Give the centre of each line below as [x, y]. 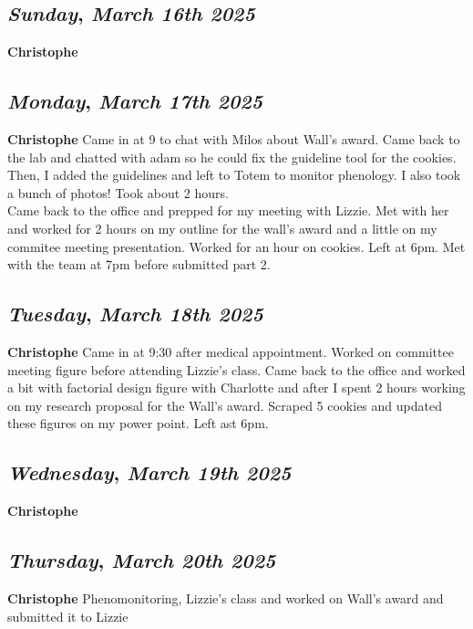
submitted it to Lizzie [68, 616]
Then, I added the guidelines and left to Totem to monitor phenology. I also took [234, 175]
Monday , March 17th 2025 [135, 101]
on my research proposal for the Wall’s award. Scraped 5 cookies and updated [225, 405]
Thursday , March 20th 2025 [142, 560]
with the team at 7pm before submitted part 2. [139, 264]
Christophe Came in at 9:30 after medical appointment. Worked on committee [231, 351]
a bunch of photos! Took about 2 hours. [118, 192]
